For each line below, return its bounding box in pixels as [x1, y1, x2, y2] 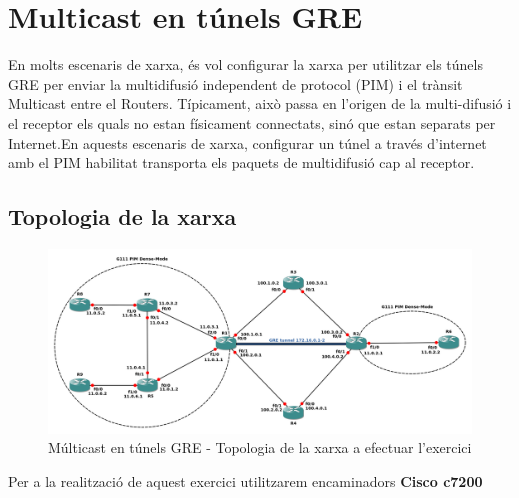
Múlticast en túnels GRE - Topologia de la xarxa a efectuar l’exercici [48, 437, 472, 458]
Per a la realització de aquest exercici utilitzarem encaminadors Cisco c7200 [8, 470, 483, 491]
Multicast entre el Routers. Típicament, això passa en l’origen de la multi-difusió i [8, 93, 512, 114]
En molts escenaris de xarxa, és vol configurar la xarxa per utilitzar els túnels [8, 54, 483, 75]
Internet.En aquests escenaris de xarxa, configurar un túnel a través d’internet [8, 132, 487, 153]
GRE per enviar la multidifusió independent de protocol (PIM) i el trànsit [8, 73, 463, 94]
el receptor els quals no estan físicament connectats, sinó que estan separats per [8, 112, 496, 133]
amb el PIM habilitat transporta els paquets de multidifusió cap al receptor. [8, 152, 475, 173]
